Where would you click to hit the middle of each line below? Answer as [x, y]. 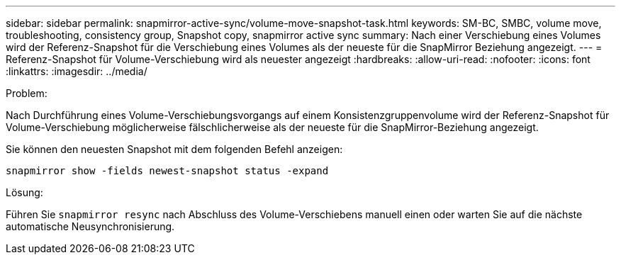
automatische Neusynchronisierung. [90, 226]
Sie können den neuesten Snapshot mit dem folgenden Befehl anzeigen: [174, 149]
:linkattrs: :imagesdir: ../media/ [77, 71]
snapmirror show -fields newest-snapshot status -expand [167, 171]
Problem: [27, 93]
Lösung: [24, 192]
